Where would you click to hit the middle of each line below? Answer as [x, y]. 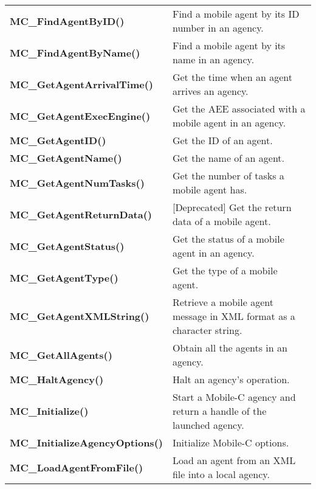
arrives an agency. [210, 91]
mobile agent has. [210, 189]
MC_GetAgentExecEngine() [80, 116]
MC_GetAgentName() [66, 158]
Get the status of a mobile [228, 239]
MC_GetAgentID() [58, 140]
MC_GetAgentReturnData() [81, 214]
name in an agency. [213, 59]
